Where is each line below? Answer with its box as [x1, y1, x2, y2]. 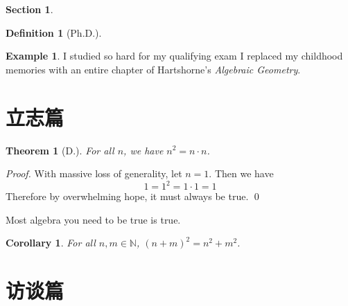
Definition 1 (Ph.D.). [6, 25, 102, 39]
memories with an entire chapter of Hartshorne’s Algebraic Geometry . [6, 62, 301, 76]
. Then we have [209, 166, 274, 181]
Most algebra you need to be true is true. [6, 212, 181, 226]
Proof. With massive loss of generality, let [6, 166, 182, 181]
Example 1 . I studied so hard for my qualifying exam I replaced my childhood [6, 48, 343, 63]
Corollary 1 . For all [6, 235, 96, 250]
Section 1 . [6, 2, 53, 16]
